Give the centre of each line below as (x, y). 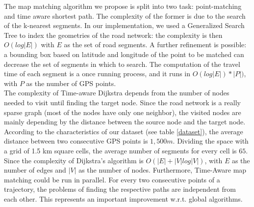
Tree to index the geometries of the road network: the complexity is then (113, 35)
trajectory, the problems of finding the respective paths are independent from (120, 189)
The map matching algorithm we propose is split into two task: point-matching (123, 6)
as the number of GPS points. (71, 83)
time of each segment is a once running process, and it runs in (97, 74)
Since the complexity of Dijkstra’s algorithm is (74, 160)
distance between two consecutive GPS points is (76, 141)
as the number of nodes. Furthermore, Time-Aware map (163, 170)
